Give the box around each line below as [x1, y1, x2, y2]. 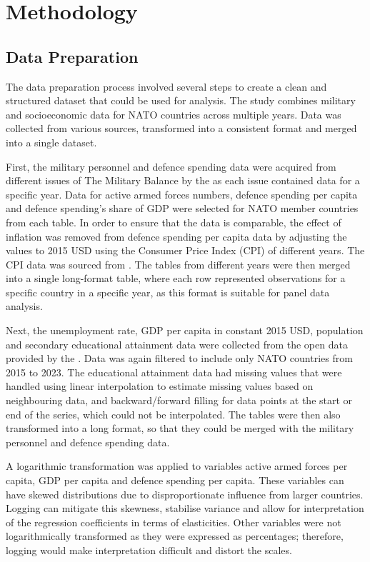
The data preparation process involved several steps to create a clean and [6, 79, 327, 94]
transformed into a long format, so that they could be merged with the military [6, 421, 354, 436]
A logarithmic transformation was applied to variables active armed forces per [6, 458, 348, 473]
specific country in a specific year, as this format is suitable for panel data [6, 284, 330, 299]
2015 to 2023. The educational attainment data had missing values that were [6, 364, 342, 379]
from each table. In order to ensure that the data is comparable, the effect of [6, 214, 341, 229]
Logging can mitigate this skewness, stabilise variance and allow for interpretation [6, 501, 364, 516]
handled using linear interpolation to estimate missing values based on [6, 378, 314, 393]
